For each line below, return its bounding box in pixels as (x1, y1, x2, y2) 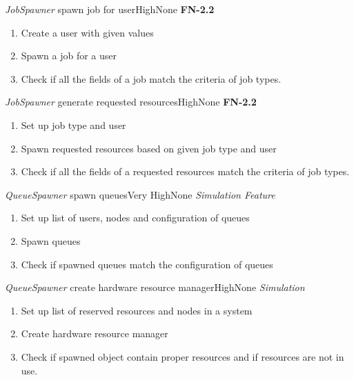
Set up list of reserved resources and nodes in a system (21, 303, 253, 317)
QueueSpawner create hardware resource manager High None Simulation (5, 280, 305, 294)
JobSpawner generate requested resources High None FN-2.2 (5, 94, 257, 109)
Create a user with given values (21, 25, 154, 39)
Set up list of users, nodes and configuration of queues (21, 210, 250, 225)
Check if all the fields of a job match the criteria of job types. (21, 71, 282, 86)
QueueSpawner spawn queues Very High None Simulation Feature (5, 187, 275, 201)
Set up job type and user (21, 117, 126, 132)
